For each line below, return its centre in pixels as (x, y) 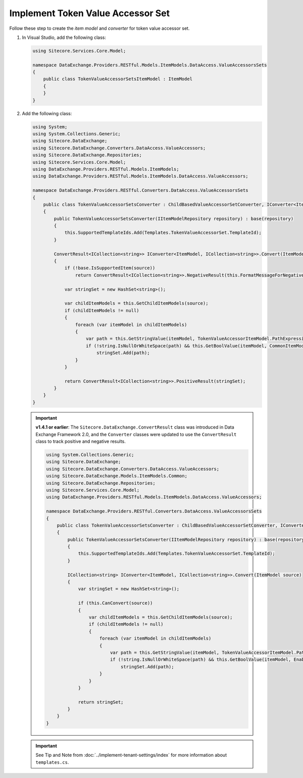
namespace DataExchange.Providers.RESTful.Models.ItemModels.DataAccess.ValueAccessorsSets (150, 65)
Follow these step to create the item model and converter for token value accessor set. (99, 28)
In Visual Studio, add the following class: (64, 37)
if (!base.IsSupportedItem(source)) (110, 268)
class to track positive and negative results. (81, 441)
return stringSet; (101, 702)
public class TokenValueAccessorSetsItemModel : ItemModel (118, 79)
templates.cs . (52, 762)
